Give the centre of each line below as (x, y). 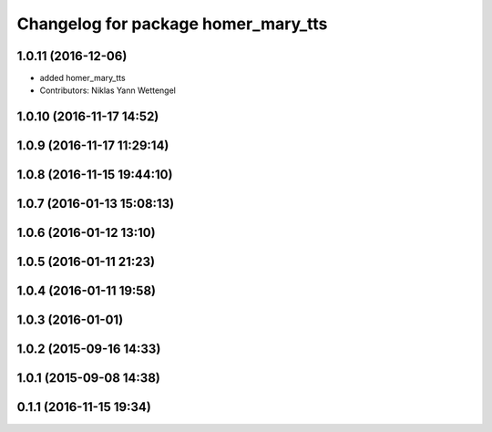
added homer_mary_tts (83, 78)
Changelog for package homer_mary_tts (172, 24)
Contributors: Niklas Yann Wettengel (108, 90)
